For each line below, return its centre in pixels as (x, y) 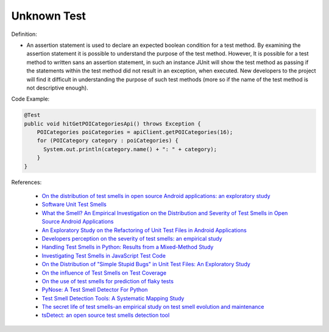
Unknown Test (49, 16)
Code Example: (30, 99)
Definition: (24, 34)
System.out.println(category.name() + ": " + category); (130, 149)
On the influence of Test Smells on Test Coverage (104, 273)
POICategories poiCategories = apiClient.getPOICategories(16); (135, 132)
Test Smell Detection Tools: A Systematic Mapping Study (113, 298)
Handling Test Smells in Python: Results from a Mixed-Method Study (128, 247)
